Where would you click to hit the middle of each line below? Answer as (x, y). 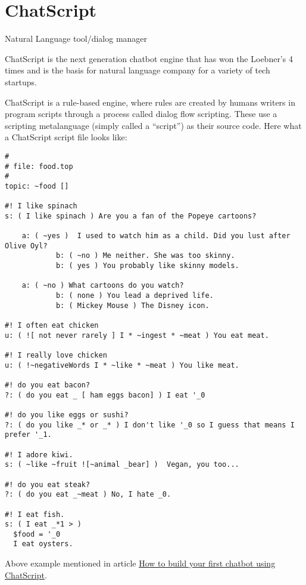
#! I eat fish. (35, 514)
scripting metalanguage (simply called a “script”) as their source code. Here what (153, 125)
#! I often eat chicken (52, 326)
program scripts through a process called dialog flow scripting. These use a (141, 114)
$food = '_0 (37, 534)
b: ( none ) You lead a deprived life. (135, 296)
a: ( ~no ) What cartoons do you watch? (103, 286)
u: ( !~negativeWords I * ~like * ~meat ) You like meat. (122, 365)
